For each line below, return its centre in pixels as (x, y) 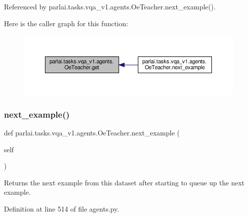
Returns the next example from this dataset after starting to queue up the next (124, 182)
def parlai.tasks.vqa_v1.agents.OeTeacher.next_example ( (92, 132)
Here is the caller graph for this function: (66, 23)
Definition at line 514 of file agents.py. (62, 208)
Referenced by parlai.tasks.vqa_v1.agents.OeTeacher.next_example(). (110, 6)
